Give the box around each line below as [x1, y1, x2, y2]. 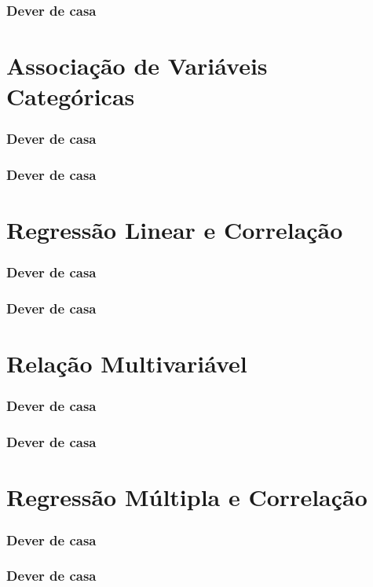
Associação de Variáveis [6, 50, 268, 82]
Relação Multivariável [6, 347, 247, 380]
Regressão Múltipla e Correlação [6, 481, 368, 513]
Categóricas [6, 80, 135, 112]
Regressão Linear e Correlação [6, 214, 343, 246]
